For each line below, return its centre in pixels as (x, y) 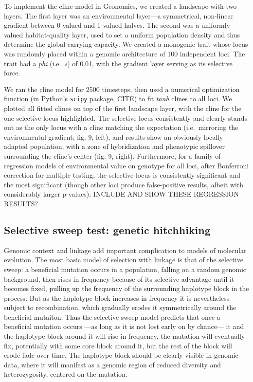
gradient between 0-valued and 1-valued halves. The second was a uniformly (117, 25)
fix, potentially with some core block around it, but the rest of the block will (118, 345)
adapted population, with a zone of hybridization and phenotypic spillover (115, 146)
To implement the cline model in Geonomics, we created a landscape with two (120, 6)
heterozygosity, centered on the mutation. (66, 374)
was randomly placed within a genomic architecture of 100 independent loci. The (125, 53)
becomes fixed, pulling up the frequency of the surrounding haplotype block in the (126, 288)
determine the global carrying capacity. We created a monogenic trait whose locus (126, 44)
